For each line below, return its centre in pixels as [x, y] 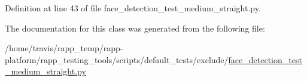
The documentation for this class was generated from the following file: [135, 28]
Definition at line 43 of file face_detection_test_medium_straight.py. [133, 8]
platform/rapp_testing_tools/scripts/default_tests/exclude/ [117, 59]
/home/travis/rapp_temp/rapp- [64, 48]
